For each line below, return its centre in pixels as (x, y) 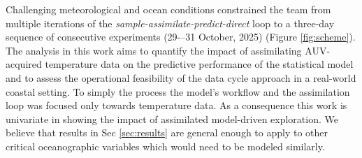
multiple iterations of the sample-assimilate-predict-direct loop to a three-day (170, 23)
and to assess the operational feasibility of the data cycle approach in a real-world (181, 77)
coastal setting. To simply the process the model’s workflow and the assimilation (178, 91)
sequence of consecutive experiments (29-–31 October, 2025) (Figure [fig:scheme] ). (181, 37)
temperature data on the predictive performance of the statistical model (199, 64)
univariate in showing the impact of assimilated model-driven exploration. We (172, 118)
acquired (24, 64)
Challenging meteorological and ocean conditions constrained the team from (168, 9)
